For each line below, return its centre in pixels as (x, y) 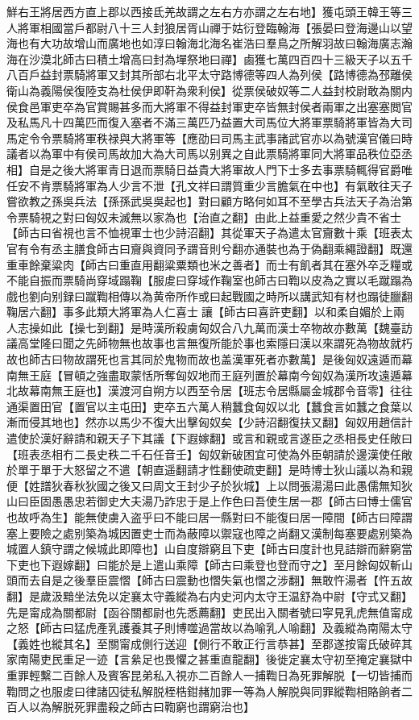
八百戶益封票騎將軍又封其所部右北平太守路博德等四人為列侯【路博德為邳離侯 (209, 75)
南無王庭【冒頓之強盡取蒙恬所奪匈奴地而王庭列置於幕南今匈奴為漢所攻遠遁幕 (209, 375)
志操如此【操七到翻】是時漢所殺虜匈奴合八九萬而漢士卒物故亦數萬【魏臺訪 (215, 327)
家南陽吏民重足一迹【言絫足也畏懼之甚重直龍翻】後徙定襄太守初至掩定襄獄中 (209, 659)
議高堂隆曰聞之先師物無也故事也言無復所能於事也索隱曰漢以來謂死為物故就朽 (209, 343)
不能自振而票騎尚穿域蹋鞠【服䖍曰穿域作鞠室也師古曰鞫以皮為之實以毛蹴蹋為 (209, 280)
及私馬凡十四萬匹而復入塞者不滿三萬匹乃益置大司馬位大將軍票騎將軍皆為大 (204, 122)
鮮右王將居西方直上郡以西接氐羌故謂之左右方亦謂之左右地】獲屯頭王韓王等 (204, 11)
